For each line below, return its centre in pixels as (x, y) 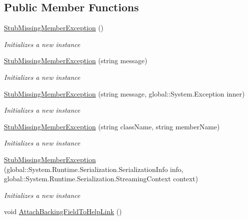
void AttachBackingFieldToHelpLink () (63, 211)
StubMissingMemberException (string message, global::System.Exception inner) (124, 93)
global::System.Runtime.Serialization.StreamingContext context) (101, 179)
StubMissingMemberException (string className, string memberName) (112, 126)
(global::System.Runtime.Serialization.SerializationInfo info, (94, 169)
